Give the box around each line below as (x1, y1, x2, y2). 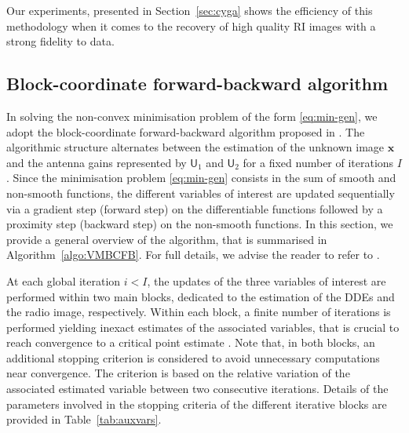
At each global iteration (6, 272, 121, 289)
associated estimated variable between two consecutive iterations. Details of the (6, 380, 389, 397)
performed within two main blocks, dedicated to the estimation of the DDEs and (6, 288, 395, 304)
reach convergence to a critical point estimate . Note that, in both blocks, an (6, 334, 375, 351)
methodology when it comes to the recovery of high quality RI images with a (6, 17, 376, 34)
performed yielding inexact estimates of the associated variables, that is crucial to (6, 318, 400, 335)
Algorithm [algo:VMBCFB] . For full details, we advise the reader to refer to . (6, 246, 380, 263)
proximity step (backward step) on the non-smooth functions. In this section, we (6, 216, 393, 232)
